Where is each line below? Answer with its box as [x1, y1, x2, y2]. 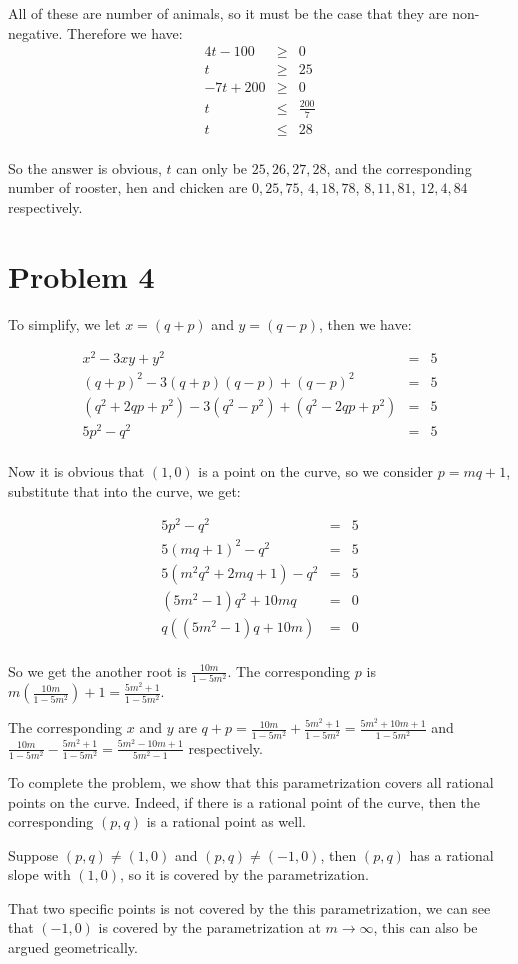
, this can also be [373, 917, 478, 938]
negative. [8, 22, 63, 43]
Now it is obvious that [8, 461, 145, 482]
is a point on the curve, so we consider [198, 461, 434, 482]
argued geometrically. [8, 937, 138, 958]
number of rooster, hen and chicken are [8, 177, 248, 198]
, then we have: [319, 313, 412, 334]
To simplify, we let [8, 313, 121, 334]
